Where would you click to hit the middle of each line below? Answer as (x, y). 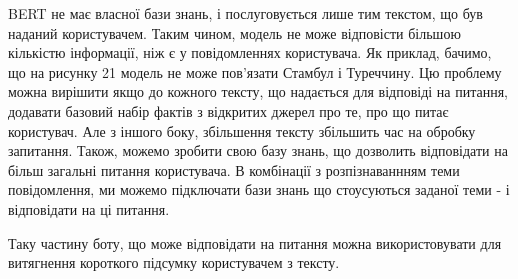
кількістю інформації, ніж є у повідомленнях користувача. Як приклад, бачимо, (250, 52)
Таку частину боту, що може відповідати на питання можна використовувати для (255, 242)
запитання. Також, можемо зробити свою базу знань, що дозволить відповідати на (258, 150)
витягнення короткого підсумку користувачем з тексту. (174, 262)
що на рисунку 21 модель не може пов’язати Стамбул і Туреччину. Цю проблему (255, 71)
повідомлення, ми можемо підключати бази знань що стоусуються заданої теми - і (259, 189)
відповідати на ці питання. (89, 208)
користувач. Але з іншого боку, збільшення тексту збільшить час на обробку (242, 130)
